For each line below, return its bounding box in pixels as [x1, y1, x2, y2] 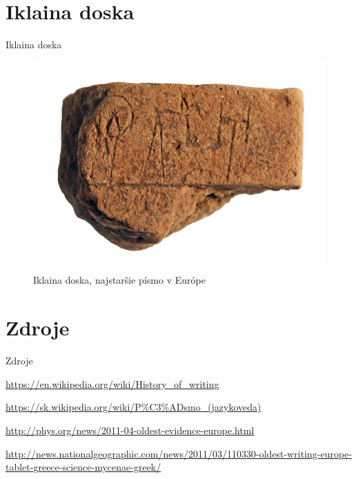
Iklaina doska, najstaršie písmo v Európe [33, 273, 206, 287]
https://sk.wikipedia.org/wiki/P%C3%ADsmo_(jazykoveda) [6, 400, 261, 414]
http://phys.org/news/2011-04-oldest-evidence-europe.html [6, 422, 255, 437]
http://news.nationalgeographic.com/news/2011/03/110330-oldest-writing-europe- [6, 446, 352, 460]
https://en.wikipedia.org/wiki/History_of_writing [6, 376, 219, 391]
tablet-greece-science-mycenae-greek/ [6, 460, 161, 474]
